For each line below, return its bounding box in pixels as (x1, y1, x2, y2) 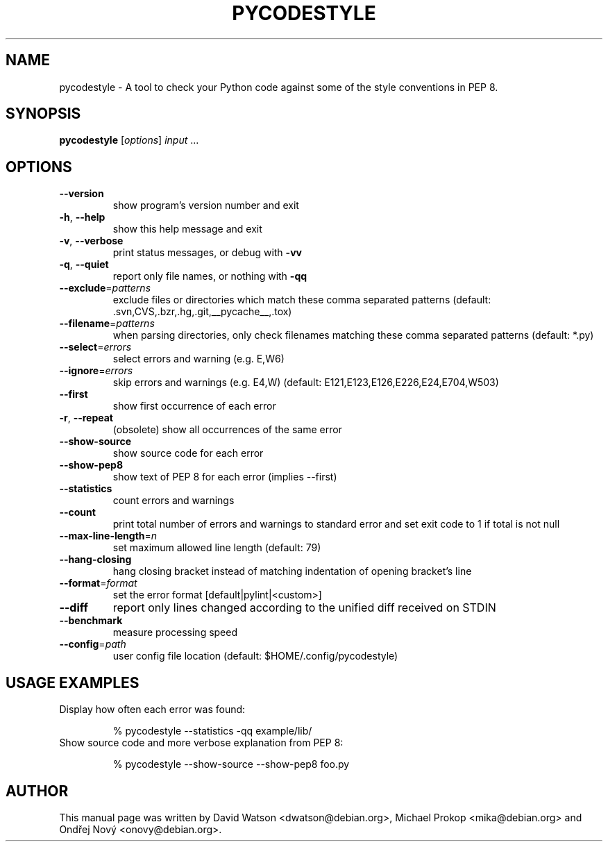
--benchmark (59, 614, 123, 627)
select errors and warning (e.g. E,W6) (112, 353, 285, 365)
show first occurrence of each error (112, 400, 276, 412)
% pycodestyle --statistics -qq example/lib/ (112, 725, 312, 737)
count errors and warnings (112, 494, 235, 507)
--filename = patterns (59, 317, 155, 330)
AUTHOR (6, 782, 69, 800)
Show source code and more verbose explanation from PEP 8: (59, 737, 344, 749)
